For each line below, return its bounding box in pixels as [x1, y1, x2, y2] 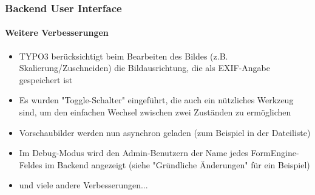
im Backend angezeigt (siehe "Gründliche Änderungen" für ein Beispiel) [45, 158, 310, 171]
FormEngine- [251, 146, 299, 159]
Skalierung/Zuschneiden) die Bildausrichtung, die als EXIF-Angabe [19, 61, 270, 74]
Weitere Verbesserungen [5, 26, 109, 39]
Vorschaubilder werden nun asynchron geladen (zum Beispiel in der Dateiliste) [19, 126, 311, 139]
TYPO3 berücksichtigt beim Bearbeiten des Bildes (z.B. [19, 49, 228, 62]
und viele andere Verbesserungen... [19, 179, 148, 191]
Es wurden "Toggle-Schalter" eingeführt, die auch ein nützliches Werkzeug [19, 94, 294, 106]
